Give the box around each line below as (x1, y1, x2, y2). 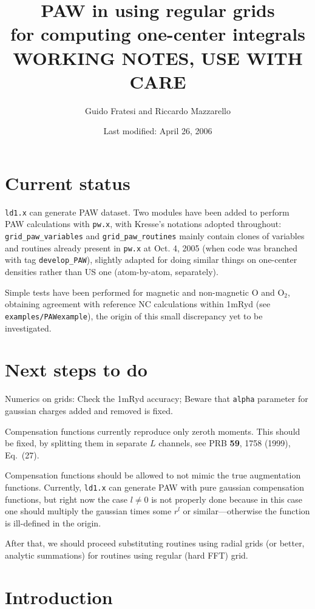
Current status (5, 170, 130, 195)
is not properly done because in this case (151, 492, 303, 505)
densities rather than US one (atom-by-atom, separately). (5, 265, 218, 278)
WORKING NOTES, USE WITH (13, 45, 303, 70)
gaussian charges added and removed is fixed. (5, 404, 173, 417)
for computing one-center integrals (10, 21, 305, 46)
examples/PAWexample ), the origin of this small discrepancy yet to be (5, 309, 263, 322)
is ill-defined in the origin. (5, 516, 101, 529)
